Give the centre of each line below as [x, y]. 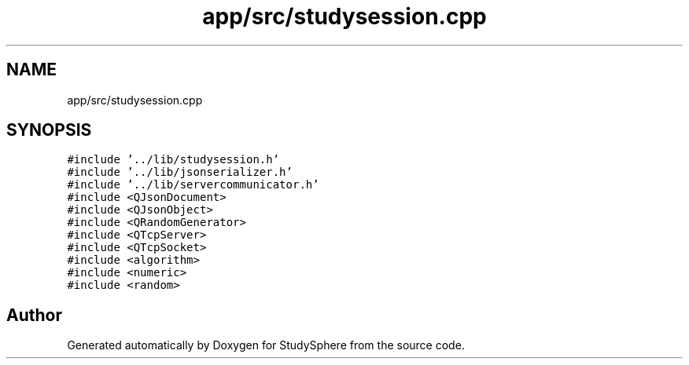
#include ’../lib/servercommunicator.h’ [193, 185]
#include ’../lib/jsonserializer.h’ [180, 172]
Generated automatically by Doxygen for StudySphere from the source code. [266, 345]
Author [34, 315]
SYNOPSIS [49, 130]
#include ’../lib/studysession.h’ [173, 160]
